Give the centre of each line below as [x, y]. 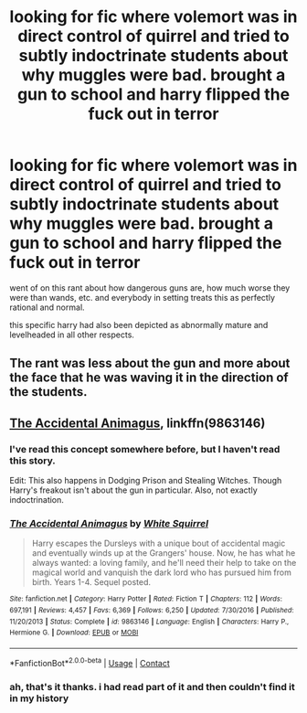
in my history [39, 698]
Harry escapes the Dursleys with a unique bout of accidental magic [159, 543]
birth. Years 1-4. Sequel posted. [91, 582]
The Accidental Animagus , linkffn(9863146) [138, 423]
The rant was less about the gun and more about [150, 363]
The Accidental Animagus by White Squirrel [109, 523]
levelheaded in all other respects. [72, 335]
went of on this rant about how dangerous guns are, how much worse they [150, 287]
